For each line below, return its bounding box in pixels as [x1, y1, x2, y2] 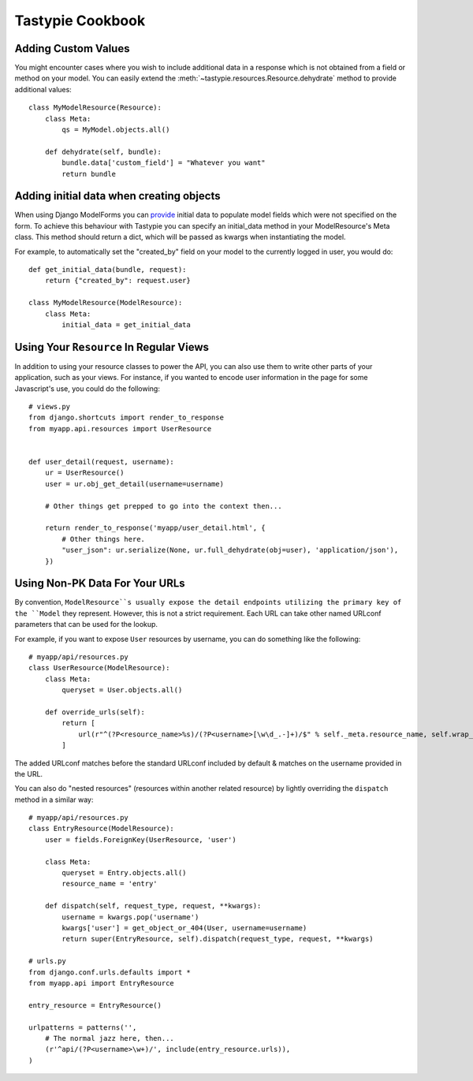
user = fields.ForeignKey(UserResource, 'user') [44, 835, 236, 844]
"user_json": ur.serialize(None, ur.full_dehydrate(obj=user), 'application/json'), [61, 546, 399, 555]
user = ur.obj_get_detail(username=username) [44, 479, 225, 488]
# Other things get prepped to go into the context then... [44, 501, 283, 510]
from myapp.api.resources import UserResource [28, 424, 212, 433]
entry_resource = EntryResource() [28, 1001, 162, 1009]
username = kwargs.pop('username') [61, 912, 199, 922]
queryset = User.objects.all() [61, 686, 183, 695]
